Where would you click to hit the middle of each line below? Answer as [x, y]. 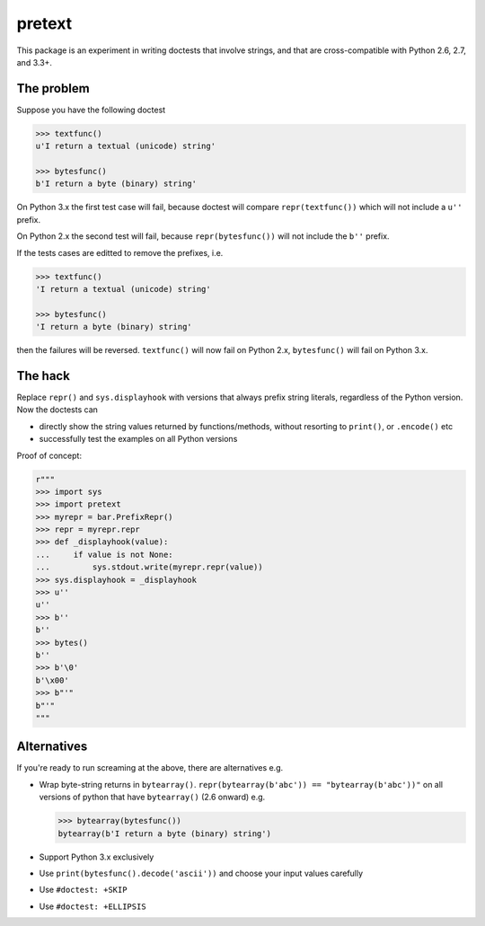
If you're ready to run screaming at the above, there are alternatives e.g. [150, 768]
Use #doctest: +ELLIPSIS [93, 906]
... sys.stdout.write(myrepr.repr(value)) [150, 567]
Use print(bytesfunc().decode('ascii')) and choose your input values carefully [201, 873]
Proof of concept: [49, 455]
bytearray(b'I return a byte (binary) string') [164, 833]
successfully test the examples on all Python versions [138, 439]
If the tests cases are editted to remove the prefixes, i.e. [120, 252]
